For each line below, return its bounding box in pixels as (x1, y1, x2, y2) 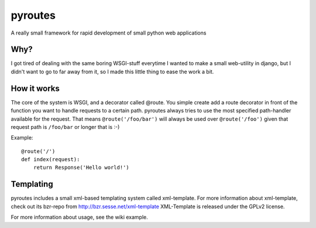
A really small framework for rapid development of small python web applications (11, 29, 207, 36)
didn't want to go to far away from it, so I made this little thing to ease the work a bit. (11, 68, 214, 75)
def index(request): (21, 156, 80, 163)
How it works (11, 83, 60, 93)
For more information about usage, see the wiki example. (11, 214, 149, 221)
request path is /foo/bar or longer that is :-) (11, 123, 120, 130)
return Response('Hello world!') (33, 164, 130, 171)
